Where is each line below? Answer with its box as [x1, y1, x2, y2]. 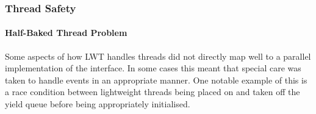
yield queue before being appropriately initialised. [5, 98, 190, 110]
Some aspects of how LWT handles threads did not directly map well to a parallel [5, 49, 311, 62]
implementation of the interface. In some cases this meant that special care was [5, 62, 301, 74]
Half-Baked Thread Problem [5, 26, 127, 39]
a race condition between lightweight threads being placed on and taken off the [5, 85, 300, 98]
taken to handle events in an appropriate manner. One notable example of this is [5, 73, 307, 86]
